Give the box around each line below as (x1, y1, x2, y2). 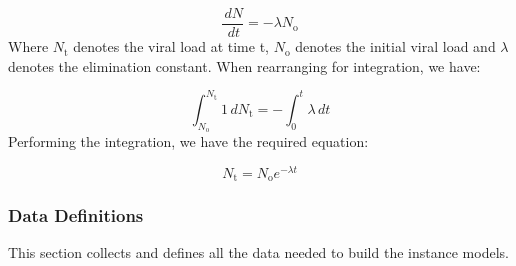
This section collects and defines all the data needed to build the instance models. (8, 242, 509, 263)
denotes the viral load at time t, (73, 36, 269, 57)
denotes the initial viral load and (295, 36, 496, 57)
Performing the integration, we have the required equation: (8, 130, 369, 151)
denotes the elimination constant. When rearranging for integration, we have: (8, 55, 481, 76)
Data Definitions (8, 203, 144, 227)
